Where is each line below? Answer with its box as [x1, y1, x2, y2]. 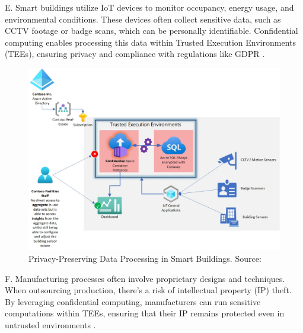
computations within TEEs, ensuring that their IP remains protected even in [5, 307, 285, 319]
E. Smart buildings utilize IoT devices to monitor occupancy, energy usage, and [5, 1, 294, 13]
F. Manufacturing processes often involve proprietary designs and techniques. [5, 272, 285, 284]
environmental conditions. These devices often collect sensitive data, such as [5, 12, 281, 25]
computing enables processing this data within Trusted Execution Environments [5, 36, 296, 48]
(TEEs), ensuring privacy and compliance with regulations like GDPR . [5, 47, 265, 60]
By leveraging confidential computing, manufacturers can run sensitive [5, 295, 261, 307]
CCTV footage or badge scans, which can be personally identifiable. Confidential [5, 24, 298, 37]
